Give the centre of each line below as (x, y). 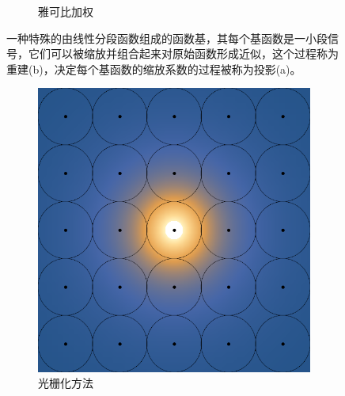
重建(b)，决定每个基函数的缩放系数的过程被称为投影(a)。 (154, 69)
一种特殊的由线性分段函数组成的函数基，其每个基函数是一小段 (167, 38)
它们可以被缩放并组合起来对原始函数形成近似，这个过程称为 (183, 53)
